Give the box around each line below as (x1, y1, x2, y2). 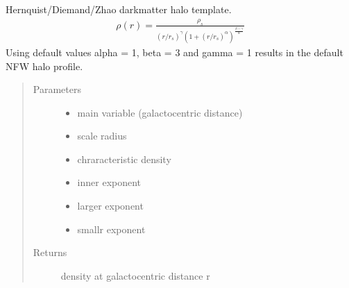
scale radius (77, 128, 127, 143)
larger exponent (77, 198, 144, 213)
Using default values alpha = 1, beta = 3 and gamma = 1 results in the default (6, 44, 343, 59)
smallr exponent (77, 221, 146, 236)
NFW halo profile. (6, 58, 83, 73)
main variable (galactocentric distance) (77, 105, 243, 119)
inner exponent (77, 175, 142, 189)
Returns (33, 245, 67, 260)
